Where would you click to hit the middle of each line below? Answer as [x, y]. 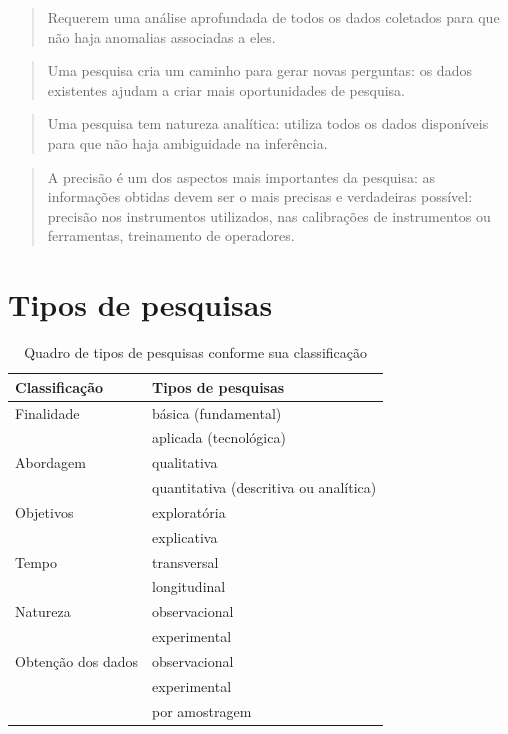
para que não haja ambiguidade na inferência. [187, 142]
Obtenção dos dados [77, 660]
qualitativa [185, 462]
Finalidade [47, 412]
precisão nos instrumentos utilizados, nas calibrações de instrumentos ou [269, 215]
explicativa [185, 536]
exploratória [189, 511]
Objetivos [44, 511]
